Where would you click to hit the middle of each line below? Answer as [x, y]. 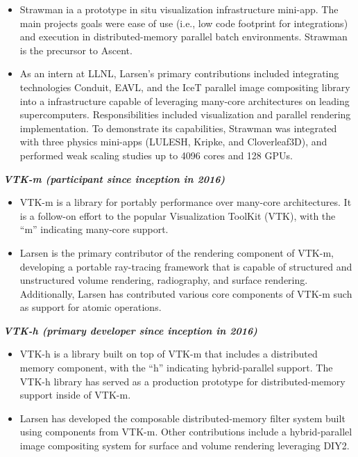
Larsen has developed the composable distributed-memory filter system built [182, 418]
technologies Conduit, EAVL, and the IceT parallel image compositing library [185, 87]
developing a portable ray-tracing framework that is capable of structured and [186, 266]
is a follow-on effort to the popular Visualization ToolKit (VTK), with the [178, 215]
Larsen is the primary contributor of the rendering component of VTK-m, [177, 252]
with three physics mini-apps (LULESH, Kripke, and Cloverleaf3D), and [173, 142]
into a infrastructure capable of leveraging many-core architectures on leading [185, 101]
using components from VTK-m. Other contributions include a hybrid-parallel [186, 432]
